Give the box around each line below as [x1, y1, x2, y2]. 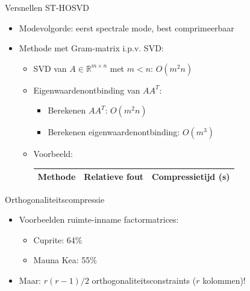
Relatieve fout [84, 170, 144, 183]
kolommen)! [202, 273, 246, 286]
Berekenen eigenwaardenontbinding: [48, 126, 180, 138]
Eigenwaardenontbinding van [33, 83, 140, 96]
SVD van [33, 62, 67, 74]
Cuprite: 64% [33, 233, 83, 246]
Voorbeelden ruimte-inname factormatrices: [19, 213, 179, 226]
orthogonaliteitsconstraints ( [92, 273, 196, 286]
